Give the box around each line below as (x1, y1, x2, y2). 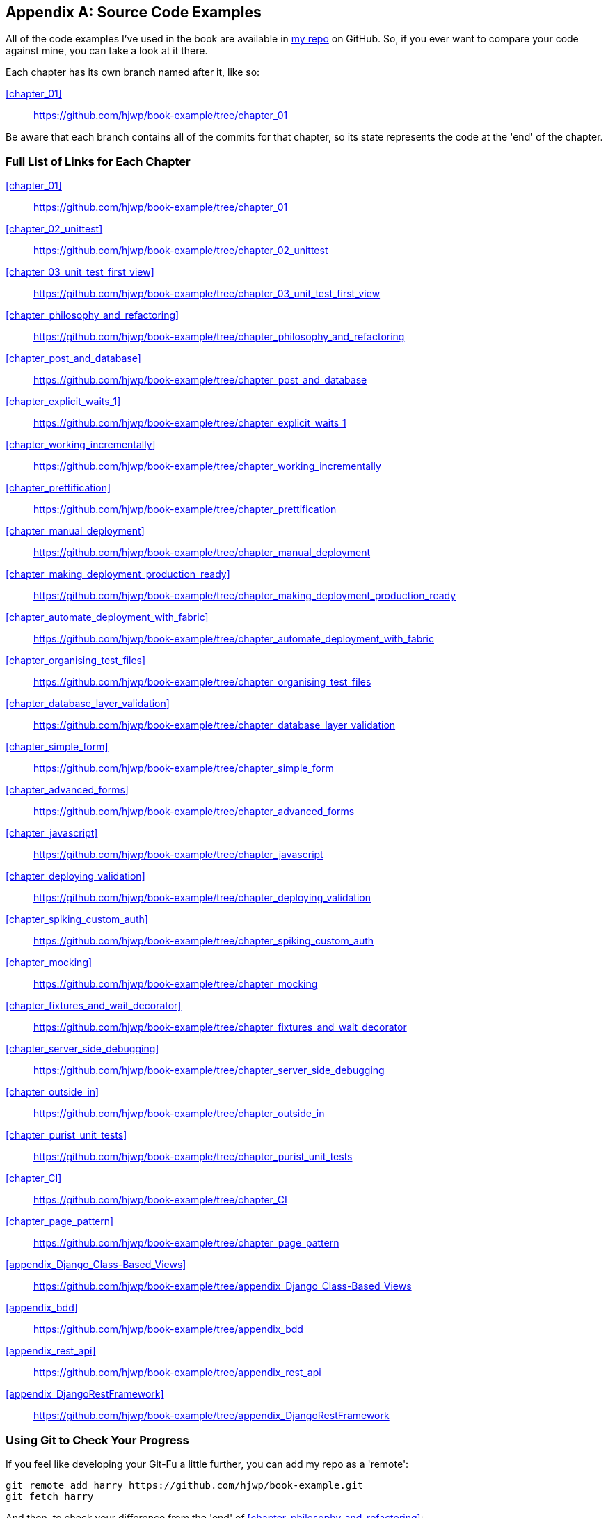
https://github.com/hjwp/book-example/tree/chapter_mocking (33, 978, 318, 990)
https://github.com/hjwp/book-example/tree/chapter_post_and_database (33, 374, 367, 386)
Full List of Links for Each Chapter (6, 154, 191, 168)
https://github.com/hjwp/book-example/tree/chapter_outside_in (33, 1107, 325, 1120)
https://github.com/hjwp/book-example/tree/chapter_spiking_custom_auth (33, 935, 374, 947)
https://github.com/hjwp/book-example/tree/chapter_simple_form (33, 762, 334, 775)
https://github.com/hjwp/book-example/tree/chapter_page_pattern (33, 1237, 339, 1249)
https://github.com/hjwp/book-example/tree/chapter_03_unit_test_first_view (33, 287, 381, 300)
